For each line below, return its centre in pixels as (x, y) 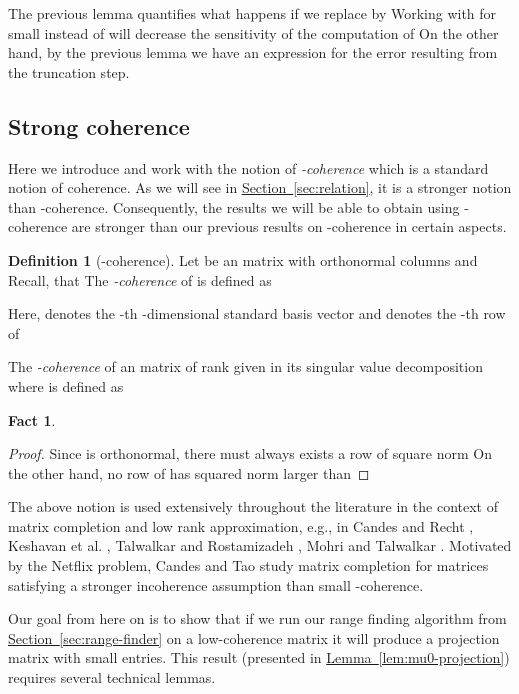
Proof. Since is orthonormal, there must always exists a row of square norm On (250, 453)
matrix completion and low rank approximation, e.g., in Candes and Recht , (241, 525)
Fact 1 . (32, 419)
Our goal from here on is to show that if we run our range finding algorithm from (257, 618)
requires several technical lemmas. (112, 677)
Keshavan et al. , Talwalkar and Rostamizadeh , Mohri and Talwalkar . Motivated (260, 545)
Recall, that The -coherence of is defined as (140, 279)
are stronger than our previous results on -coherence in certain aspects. (289, 226)
